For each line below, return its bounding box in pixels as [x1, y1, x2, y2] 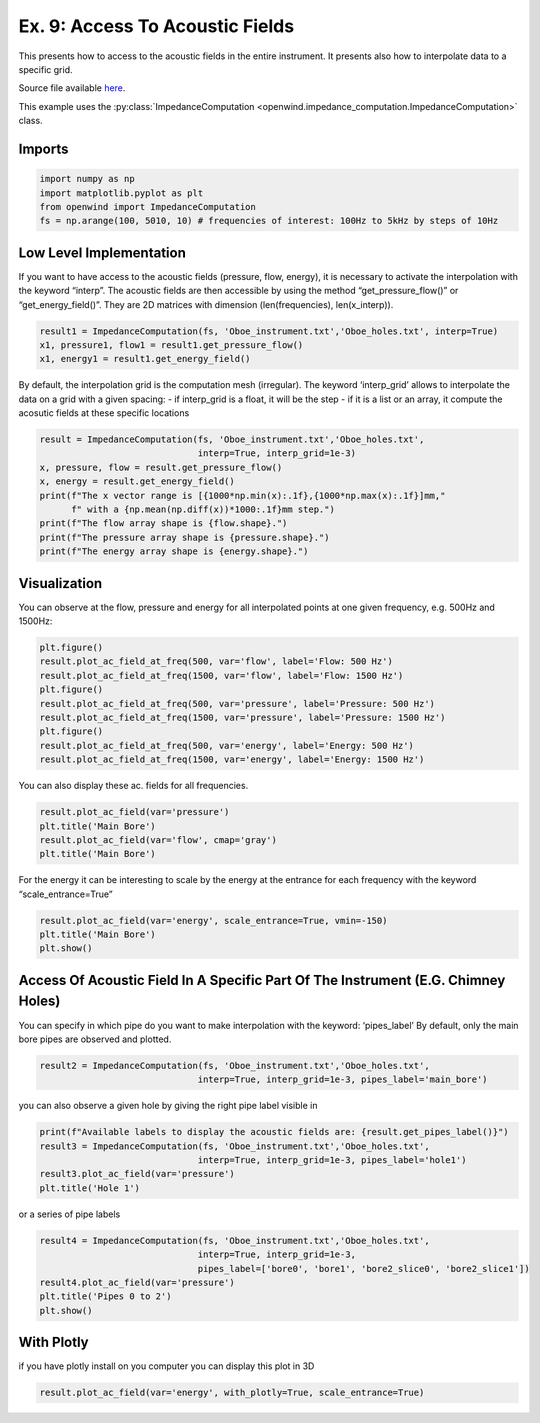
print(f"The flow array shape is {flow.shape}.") [39, 518, 288, 529]
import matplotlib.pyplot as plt [39, 187, 204, 199]
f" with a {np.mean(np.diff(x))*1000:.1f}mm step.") [71, 504, 335, 515]
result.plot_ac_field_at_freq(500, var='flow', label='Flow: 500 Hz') [39, 656, 394, 667]
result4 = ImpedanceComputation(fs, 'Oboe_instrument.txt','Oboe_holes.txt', [39, 1235, 430, 1246]
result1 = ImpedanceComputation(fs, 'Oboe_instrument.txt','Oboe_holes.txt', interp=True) [39, 325, 499, 337]
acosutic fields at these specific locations [18, 407, 190, 419]
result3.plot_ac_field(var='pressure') [39, 1168, 235, 1180]
